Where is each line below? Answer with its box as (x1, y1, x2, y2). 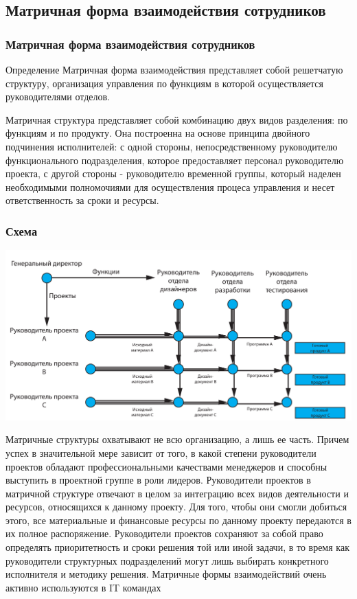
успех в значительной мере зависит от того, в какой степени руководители (5, 445, 316, 460)
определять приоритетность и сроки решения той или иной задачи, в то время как (5, 540, 349, 554)
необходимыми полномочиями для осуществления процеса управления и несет (5, 179, 335, 194)
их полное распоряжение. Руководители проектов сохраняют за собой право (5, 526, 323, 541)
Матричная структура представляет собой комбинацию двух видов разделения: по (5, 112, 348, 126)
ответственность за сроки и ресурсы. (5, 193, 159, 207)
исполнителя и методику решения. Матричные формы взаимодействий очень (5, 567, 327, 581)
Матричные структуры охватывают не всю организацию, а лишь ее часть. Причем (5, 432, 349, 447)
